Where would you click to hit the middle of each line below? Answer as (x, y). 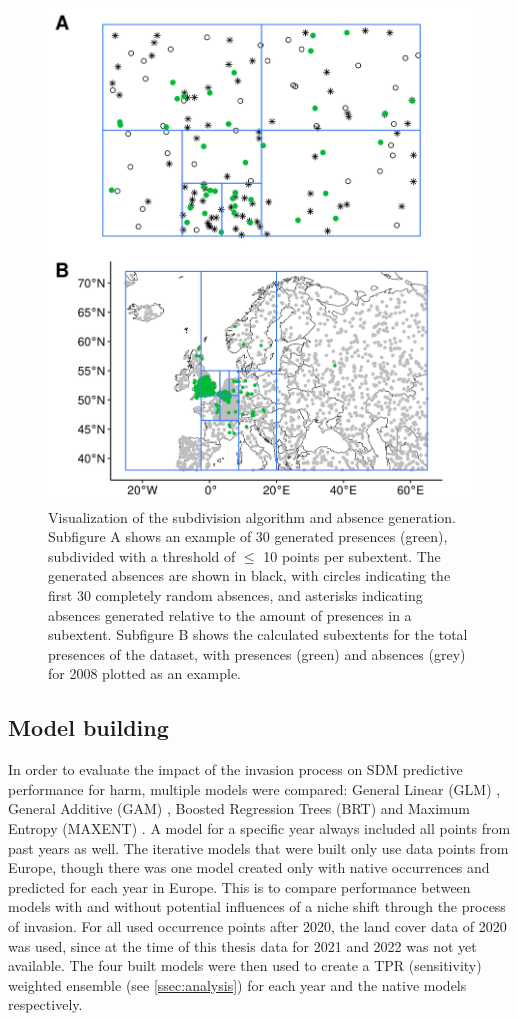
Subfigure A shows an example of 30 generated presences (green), (248, 536)
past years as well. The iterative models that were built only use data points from (258, 847)
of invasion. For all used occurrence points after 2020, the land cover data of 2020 (257, 925)
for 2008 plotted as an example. (145, 673)
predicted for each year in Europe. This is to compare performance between (239, 886)
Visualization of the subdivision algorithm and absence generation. (252, 516)
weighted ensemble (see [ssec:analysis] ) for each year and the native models (237, 984)
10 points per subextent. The (352, 555)
